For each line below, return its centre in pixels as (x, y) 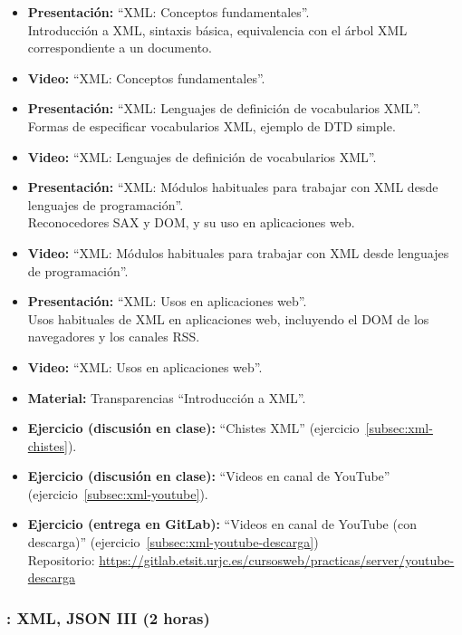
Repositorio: (61, 559)
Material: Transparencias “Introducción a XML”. (167, 397)
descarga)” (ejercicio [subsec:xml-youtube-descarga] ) (173, 542)
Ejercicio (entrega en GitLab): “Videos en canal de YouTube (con (222, 524)
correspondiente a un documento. (120, 48)
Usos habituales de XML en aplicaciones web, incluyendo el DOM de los (228, 318)
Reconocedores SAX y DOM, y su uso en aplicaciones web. (191, 222)
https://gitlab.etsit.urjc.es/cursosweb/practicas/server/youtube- (277, 559)
